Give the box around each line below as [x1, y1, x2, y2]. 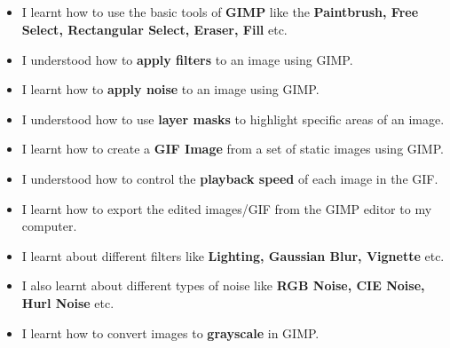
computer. [21, 217, 77, 235]
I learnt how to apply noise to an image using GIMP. [21, 80, 320, 99]
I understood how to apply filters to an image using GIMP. [21, 50, 353, 68]
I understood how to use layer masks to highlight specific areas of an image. [21, 109, 445, 128]
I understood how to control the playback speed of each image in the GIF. [21, 169, 438, 187]
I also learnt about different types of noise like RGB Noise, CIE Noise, [21, 276, 425, 295]
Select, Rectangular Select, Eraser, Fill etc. [21, 20, 288, 38]
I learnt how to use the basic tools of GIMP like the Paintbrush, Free [21, 3, 419, 21]
